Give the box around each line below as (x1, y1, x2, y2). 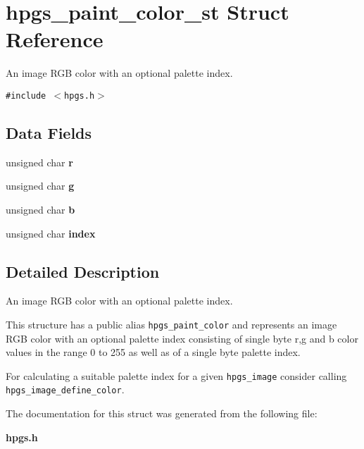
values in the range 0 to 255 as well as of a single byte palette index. (6, 345, 301, 359)
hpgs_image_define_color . (6, 382, 125, 397)
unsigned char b (6, 202, 75, 216)
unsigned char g (6, 178, 75, 193)
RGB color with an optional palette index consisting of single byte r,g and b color (6, 331, 358, 345)
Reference (6, 25, 103, 54)
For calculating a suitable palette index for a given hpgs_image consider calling (6, 368, 347, 383)
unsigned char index (6, 226, 96, 240)
